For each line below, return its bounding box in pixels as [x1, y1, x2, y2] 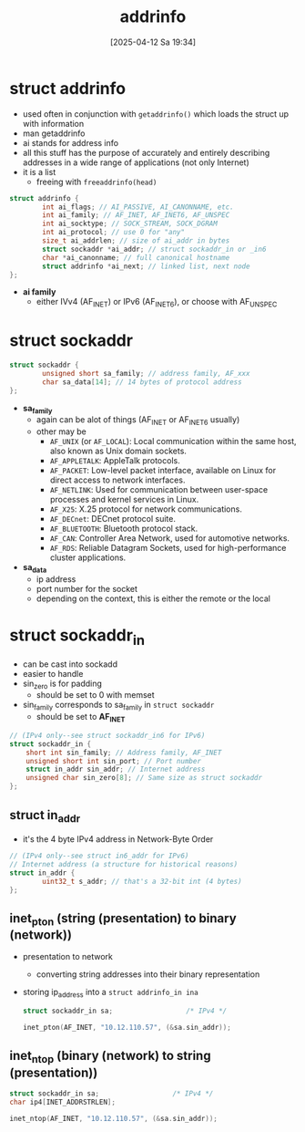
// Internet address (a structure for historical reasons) [9, 859, 239, 868]
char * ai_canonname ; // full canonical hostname [42, 253, 230, 262]
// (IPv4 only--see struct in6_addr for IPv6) [9, 851, 189, 861]
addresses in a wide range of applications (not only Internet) [22, 157, 250, 168]
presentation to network [22, 951, 114, 962]
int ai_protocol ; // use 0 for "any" [42, 228, 185, 237]
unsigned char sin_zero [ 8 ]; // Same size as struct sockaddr [25, 774, 262, 783]
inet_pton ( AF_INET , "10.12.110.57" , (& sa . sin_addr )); [22, 1023, 232, 1033]
